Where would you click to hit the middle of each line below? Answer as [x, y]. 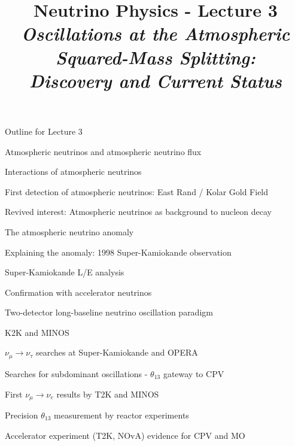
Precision [22, 415]
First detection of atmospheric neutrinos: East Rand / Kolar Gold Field [137, 191]
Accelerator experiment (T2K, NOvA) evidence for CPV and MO [125, 435]
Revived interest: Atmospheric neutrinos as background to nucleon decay [138, 212]
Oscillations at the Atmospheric [156, 34]
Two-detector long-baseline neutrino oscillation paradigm [109, 312]
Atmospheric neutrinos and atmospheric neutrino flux [103, 151]
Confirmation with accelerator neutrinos [78, 292]
